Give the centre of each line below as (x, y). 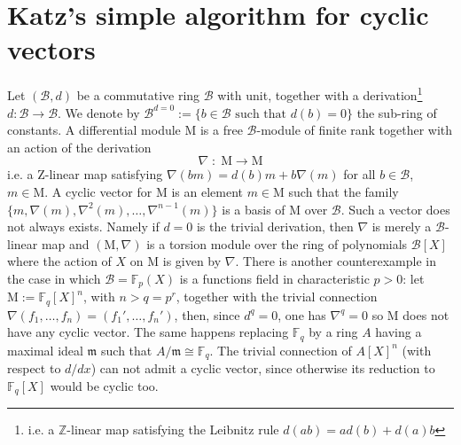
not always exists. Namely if (83, 226)
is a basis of (254, 209)
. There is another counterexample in (336, 261)
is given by (192, 261)
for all (359, 174)
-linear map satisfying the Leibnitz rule (173, 429)
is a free (221, 130)
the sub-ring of (397, 112)
